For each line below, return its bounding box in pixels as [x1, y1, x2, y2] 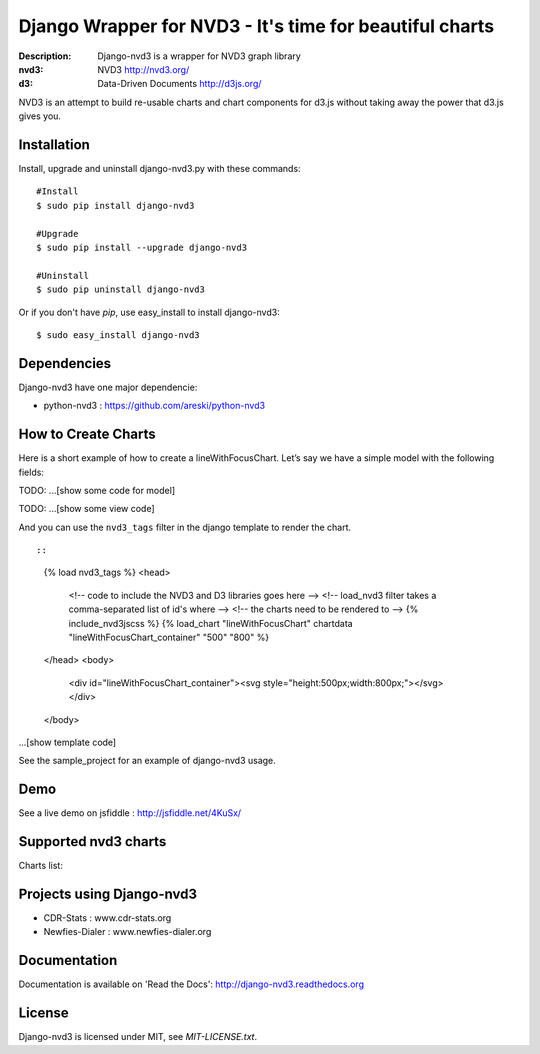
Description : [18, 50, 72, 62]
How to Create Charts [18, 426, 156, 443]
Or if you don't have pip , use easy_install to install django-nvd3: [18, 306, 280, 318]
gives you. [18, 110, 62, 122]
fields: [18, 466, 45, 478]
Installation [18, 136, 90, 153]
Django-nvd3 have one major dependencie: [18, 381, 198, 393]
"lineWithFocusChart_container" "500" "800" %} [68, 631, 270, 644]
